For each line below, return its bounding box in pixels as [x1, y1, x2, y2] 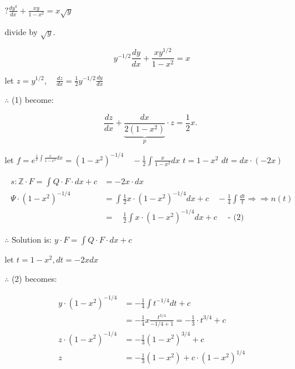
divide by [5, 25, 38, 37]
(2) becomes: [11, 273, 57, 285]
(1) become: [11, 94, 54, 106]
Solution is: [11, 233, 52, 245]
